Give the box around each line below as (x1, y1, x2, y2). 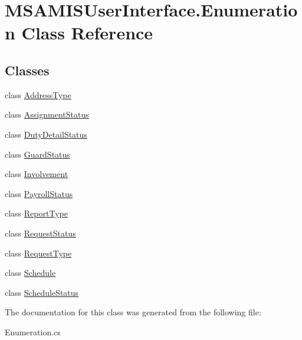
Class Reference (21, 21, 153, 45)
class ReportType (5, 207, 68, 219)
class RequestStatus (5, 226, 76, 239)
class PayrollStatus (5, 187, 73, 199)
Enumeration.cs (5, 325, 61, 338)
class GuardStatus (5, 148, 70, 160)
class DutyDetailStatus (5, 128, 87, 140)
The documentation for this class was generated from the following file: (5, 306, 261, 318)
